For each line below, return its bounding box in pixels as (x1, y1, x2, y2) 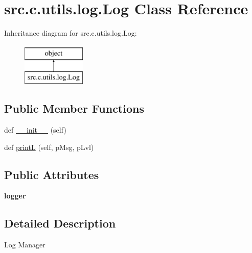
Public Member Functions (4, 100, 144, 116)
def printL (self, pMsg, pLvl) (4, 141, 94, 152)
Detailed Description (4, 215, 116, 231)
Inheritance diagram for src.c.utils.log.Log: (4, 28, 137, 38)
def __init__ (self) (4, 124, 66, 135)
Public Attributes (4, 166, 99, 182)
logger (4, 190, 26, 201)
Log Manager (4, 239, 45, 250)
